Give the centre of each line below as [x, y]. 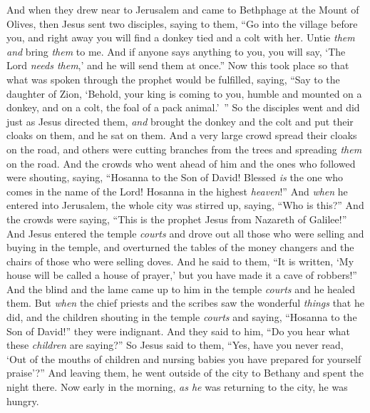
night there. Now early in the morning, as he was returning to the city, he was [177, 387]
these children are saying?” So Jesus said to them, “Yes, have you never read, [175, 345]
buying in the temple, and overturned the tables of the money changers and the [180, 247]
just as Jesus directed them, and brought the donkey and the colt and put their [180, 121]
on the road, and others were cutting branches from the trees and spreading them [184, 149]
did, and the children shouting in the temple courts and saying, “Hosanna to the [182, 317]
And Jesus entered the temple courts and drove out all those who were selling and [185, 233]
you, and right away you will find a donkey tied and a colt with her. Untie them [181, 37]
